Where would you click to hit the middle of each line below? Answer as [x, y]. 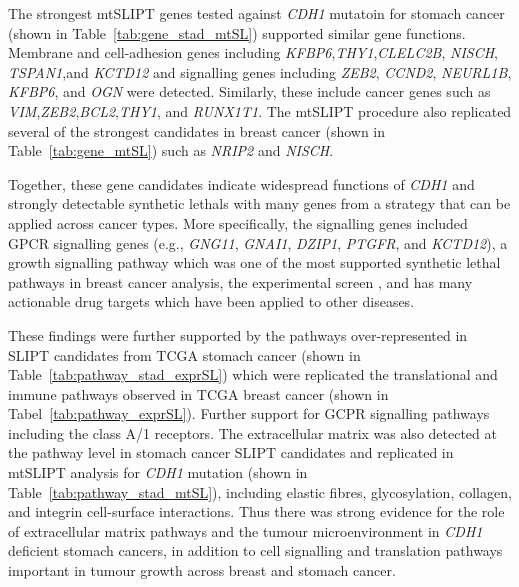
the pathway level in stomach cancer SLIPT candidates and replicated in [231, 452]
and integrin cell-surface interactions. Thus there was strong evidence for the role [256, 511]
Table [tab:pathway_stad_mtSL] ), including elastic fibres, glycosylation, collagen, [260, 491]
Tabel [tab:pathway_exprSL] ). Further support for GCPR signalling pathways [249, 413]
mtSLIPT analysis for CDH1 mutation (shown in [158, 472]
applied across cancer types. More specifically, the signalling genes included [238, 222]
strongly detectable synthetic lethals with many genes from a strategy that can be [259, 203]
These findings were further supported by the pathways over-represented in [238, 334]
